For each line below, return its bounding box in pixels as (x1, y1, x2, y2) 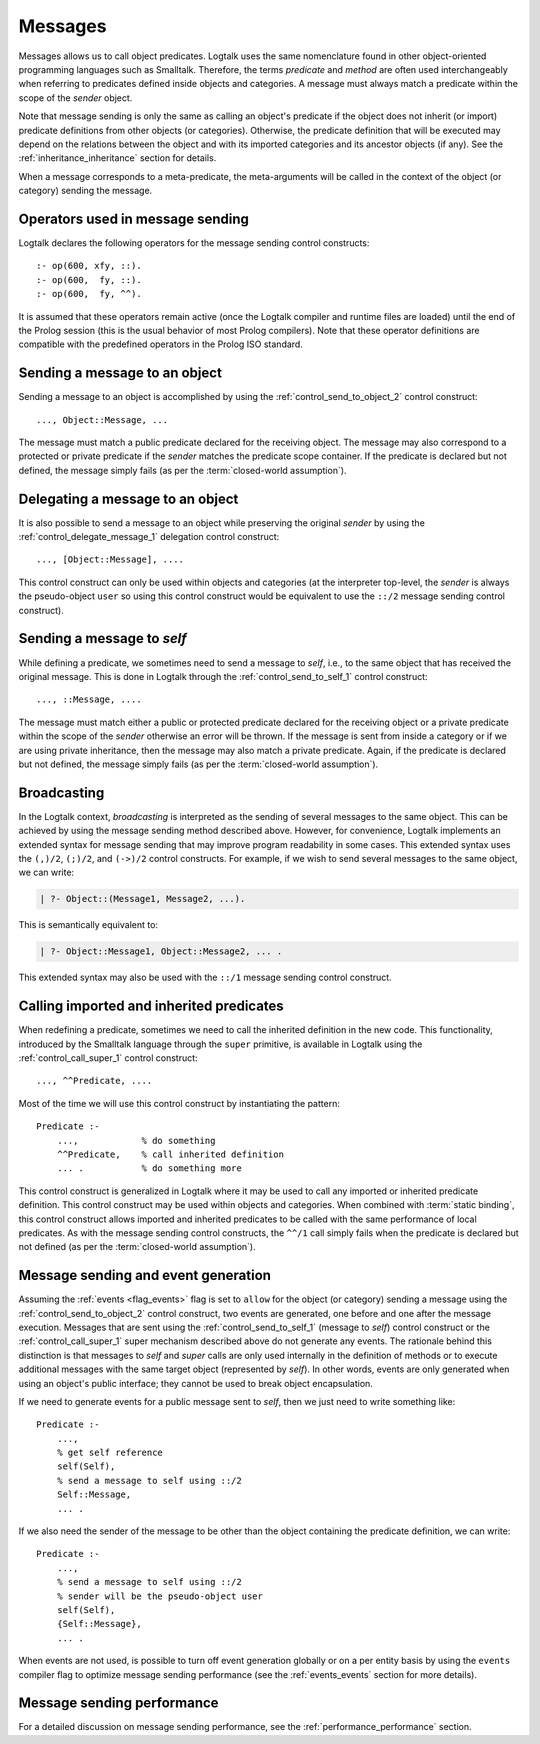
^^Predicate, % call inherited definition (56, 1148, 285, 1160)
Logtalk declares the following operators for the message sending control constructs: (18, 236, 370, 249)
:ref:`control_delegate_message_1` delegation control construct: (18, 531, 280, 543)
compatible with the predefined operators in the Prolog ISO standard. (18, 338, 304, 350)
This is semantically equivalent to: (18, 919, 159, 931)
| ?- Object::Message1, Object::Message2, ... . (39, 946, 283, 957)
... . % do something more (56, 1163, 242, 1174)
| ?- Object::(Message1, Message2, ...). (39, 893, 246, 905)
